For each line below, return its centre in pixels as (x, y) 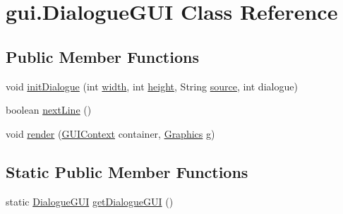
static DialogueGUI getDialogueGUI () (90, 201)
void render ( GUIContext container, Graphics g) (110, 133)
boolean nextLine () (49, 110)
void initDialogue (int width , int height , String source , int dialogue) (152, 86)
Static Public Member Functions (127, 171)
